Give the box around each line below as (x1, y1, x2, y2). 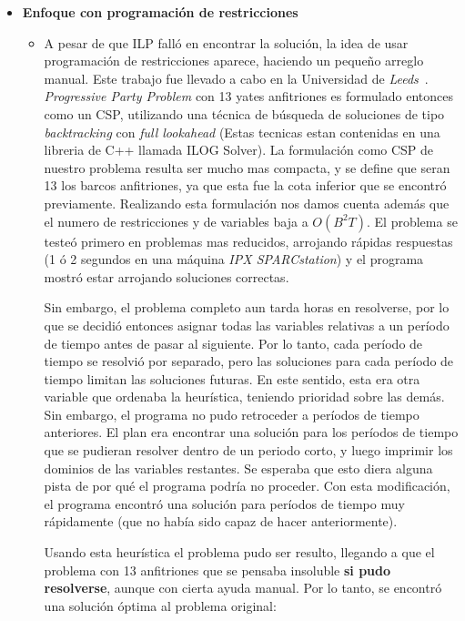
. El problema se (367, 211, 458, 230)
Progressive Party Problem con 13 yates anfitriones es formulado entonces (44, 87, 453, 106)
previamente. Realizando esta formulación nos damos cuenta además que (44, 193, 450, 212)
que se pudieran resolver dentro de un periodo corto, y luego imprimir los (44, 441, 453, 460)
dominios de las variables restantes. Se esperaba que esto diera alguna (44, 458, 433, 477)
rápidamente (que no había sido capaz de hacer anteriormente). (44, 512, 398, 531)
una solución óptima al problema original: (44, 596, 277, 615)
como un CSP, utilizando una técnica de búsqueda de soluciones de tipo (44, 104, 445, 123)
